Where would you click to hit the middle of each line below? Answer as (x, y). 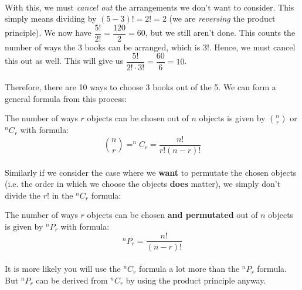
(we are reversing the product (222, 18)
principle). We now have (48, 33)
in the (62, 195)
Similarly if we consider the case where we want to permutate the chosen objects (151, 172)
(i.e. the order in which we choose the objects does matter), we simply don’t (143, 184)
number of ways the (40, 47)
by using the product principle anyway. (196, 280)
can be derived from (72, 280)
